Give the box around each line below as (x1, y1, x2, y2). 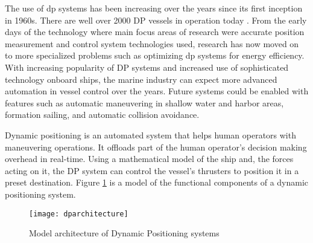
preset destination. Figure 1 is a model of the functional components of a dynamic (5, 176, 309, 189)
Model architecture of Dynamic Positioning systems (29, 227, 220, 239)
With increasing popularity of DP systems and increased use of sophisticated (5, 60, 289, 73)
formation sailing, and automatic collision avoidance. (5, 108, 200, 121)
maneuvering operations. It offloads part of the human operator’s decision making (5, 140, 307, 153)
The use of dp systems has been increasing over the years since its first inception (5, 2, 303, 14)
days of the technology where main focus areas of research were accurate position (5, 25, 305, 38)
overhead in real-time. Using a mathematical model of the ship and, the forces (5, 152, 294, 165)
